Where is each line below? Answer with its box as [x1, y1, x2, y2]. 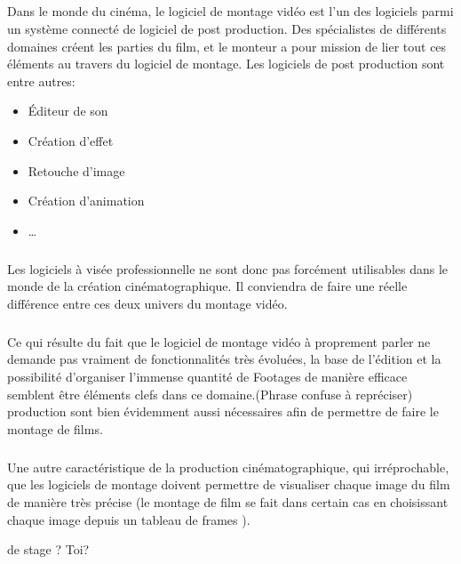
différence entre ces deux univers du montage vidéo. [7, 294, 288, 312]
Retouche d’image [28, 161, 125, 180]
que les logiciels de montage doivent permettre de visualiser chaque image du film [7, 475, 450, 494]
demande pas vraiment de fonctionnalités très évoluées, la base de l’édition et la [7, 350, 441, 368]
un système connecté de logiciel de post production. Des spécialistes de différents [7, 19, 447, 37]
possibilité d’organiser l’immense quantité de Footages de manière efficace [7, 367, 408, 386]
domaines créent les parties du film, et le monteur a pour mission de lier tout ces [7, 36, 447, 55]
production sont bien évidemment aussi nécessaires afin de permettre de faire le [7, 402, 439, 421]
